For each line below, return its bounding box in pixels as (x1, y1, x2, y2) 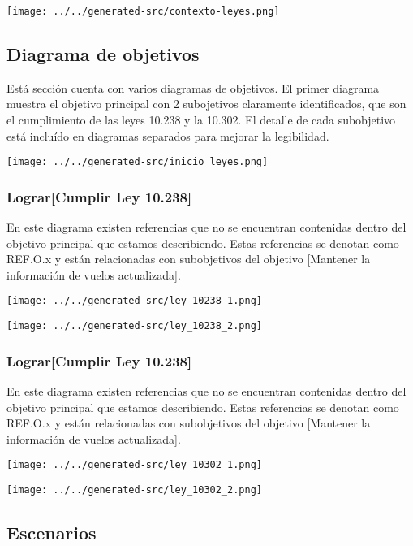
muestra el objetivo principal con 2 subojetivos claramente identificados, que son (6, 95, 407, 112)
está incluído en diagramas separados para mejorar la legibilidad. (6, 127, 329, 144)
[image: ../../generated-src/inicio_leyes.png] (6, 156, 269, 168)
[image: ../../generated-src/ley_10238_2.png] (6, 320, 262, 332)
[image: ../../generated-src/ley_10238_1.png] (6, 295, 262, 307)
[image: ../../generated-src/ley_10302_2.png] (6, 484, 262, 496)
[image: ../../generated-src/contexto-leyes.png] (6, 6, 280, 17)
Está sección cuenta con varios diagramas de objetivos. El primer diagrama (6, 79, 380, 96)
